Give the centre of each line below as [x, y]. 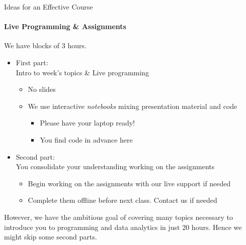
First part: [32, 62]
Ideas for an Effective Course [49, 7]
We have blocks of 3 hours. [45, 45]
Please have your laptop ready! [87, 123]
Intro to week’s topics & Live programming [82, 72]
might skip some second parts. [51, 237]
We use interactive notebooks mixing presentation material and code [133, 106]
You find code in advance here [86, 139]
